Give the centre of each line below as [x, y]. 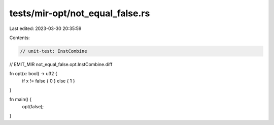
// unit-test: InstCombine [54, 51]
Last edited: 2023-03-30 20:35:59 [45, 28]
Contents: [20, 38]
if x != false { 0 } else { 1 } [49, 81]
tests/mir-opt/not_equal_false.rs [80, 13]
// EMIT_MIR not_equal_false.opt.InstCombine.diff [61, 64]
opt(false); [33, 106]
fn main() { [21, 100]
